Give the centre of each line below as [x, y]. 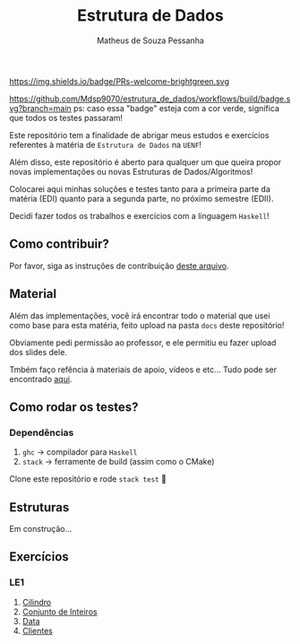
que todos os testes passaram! [66, 117]
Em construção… [41, 529]
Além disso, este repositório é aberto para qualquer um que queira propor [146, 161]
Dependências [42, 432]
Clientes [38, 631]
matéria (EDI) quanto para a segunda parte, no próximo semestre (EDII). [141, 198]
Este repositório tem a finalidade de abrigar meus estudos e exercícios [139, 135]
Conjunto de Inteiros [60, 612]
